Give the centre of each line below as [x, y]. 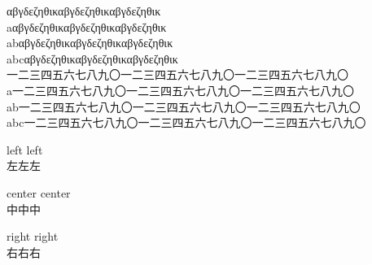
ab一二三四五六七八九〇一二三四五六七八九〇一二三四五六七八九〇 [184, 106]
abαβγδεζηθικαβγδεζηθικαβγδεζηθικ [90, 43]
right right [33, 236]
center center [39, 192]
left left [25, 149]
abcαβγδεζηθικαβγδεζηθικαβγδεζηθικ [92, 58]
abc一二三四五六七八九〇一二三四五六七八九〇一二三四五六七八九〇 [186, 122]
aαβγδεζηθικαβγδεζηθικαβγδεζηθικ [87, 26]
